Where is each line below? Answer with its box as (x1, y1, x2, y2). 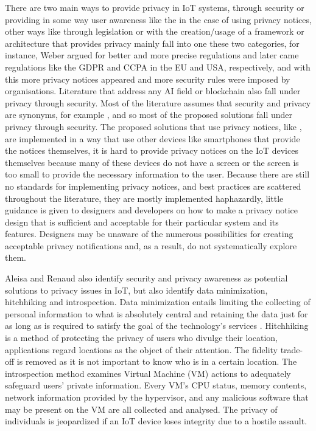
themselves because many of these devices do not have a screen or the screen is (5, 156, 299, 168)
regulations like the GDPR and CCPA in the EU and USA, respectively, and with (5, 60, 311, 73)
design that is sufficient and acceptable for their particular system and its (5, 215, 279, 228)
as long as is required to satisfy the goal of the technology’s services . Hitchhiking (5, 319, 309, 332)
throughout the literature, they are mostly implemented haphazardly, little (5, 191, 284, 204)
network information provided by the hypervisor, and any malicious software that (5, 391, 309, 403)
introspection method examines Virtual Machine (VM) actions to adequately (5, 367, 291, 379)
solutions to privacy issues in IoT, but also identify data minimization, (5, 283, 268, 296)
